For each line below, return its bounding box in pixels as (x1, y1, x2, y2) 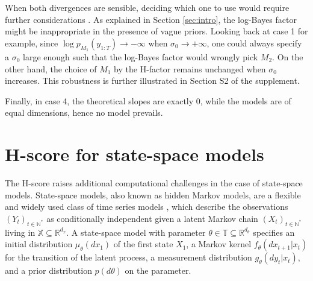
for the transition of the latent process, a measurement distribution (5, 251, 252, 264)
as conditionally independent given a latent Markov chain (46, 212, 258, 224)
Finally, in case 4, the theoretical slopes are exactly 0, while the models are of (5, 94, 291, 107)
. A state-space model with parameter (66, 226, 206, 238)
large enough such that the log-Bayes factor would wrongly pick (23, 50, 258, 63)
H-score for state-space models (5, 142, 264, 166)
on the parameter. (125, 264, 191, 277)
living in (5, 226, 36, 238)
